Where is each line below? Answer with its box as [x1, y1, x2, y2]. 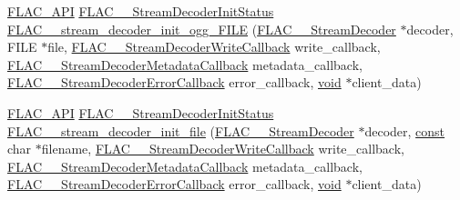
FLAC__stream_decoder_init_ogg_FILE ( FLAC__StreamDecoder [7, 19, 396, 38]
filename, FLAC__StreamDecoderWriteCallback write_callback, [41, 139, 404, 158]
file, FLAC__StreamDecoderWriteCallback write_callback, [47, 37, 381, 56]
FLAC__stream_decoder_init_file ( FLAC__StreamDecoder [7, 121, 354, 140]
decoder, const [364, 121, 445, 140]
